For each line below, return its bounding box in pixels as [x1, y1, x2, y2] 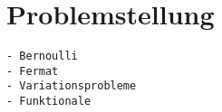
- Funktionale [6, 95, 92, 108]
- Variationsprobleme [6, 79, 137, 93]
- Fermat [6, 64, 59, 78]
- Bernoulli [6, 50, 78, 63]
